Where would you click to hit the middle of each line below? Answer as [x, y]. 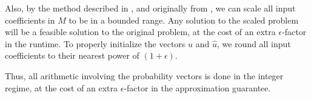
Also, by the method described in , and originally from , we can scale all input [150, 8]
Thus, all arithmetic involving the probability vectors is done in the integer [144, 75]
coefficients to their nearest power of [72, 55]
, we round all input [254, 43]
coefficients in [30, 20]
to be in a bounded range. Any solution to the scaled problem [184, 20]
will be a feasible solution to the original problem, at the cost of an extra [140, 32]
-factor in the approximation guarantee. [197, 87]
